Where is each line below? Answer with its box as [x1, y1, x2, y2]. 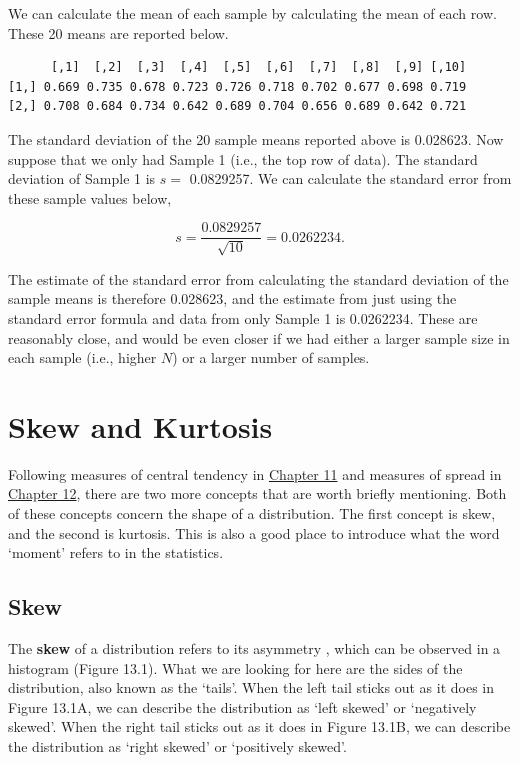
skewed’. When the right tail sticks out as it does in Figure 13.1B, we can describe [8, 716, 511, 737]
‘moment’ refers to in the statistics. [8, 542, 224, 563]
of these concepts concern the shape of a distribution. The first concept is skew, [8, 503, 496, 524]
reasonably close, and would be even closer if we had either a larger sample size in [8, 327, 510, 348]
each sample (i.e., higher [8, 347, 157, 368]
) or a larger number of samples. [172, 347, 370, 368]
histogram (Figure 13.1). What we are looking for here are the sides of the [8, 657, 463, 678]
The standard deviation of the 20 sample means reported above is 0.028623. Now [8, 128, 504, 149]
